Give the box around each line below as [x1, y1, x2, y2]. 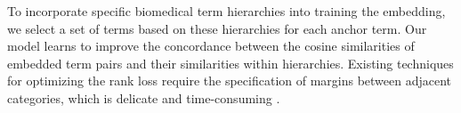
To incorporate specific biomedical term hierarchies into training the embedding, [7, 2, 446, 20]
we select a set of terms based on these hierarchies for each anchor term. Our [7, 19, 427, 37]
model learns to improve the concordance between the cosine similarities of [7, 36, 415, 55]
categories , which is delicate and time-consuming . [7, 88, 280, 107]
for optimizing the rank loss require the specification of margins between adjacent [7, 71, 452, 90]
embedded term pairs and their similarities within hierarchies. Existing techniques [7, 53, 454, 72]
